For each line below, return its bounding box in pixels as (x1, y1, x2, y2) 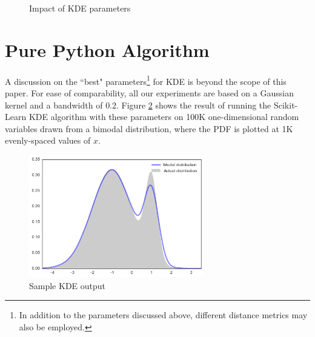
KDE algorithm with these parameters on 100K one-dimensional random (28, 110, 299, 123)
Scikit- (273, 98, 298, 111)
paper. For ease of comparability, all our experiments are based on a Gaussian (5, 86, 294, 99)
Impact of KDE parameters (29, 2, 131, 14)
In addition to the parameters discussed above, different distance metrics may (19, 309, 308, 321)
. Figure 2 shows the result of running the (116, 98, 271, 111)
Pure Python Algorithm (5, 37, 210, 62)
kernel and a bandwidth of (5, 98, 103, 111)
